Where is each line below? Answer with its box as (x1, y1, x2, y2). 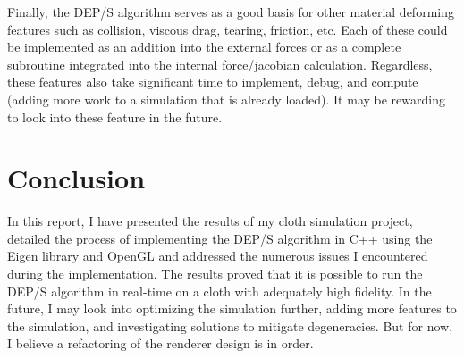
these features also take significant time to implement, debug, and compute (7, 72, 418, 91)
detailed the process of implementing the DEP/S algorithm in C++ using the (7, 229, 433, 247)
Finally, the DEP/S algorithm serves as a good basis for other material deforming (7, 3, 454, 21)
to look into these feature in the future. (7, 107, 223, 126)
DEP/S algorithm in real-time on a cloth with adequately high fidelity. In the (7, 281, 432, 300)
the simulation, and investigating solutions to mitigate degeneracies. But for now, (7, 316, 453, 335)
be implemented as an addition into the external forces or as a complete (7, 37, 401, 56)
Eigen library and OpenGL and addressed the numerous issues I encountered (7, 246, 428, 265)
